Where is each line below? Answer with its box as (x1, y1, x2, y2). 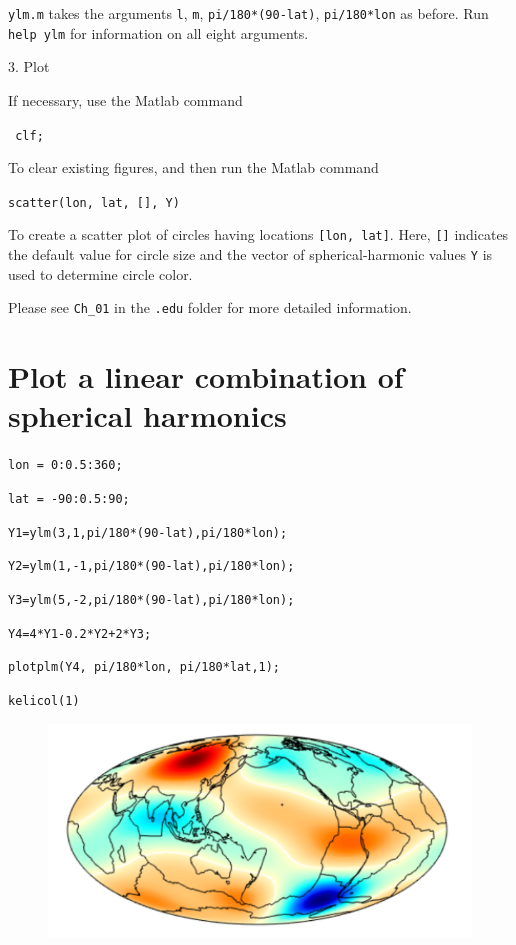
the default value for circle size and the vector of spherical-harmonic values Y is (8, 244, 493, 265)
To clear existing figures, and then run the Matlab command (8, 157, 379, 178)
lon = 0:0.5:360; (8, 458, 123, 473)
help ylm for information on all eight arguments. (8, 22, 309, 43)
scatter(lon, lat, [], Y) (8, 195, 180, 210)
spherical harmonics (8, 395, 287, 436)
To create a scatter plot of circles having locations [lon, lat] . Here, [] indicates (8, 224, 509, 245)
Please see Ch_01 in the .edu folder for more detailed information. (8, 297, 412, 318)
